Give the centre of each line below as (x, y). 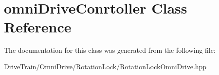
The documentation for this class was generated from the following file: (110, 50)
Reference (38, 27)
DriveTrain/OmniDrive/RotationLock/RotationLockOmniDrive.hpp (105, 66)
